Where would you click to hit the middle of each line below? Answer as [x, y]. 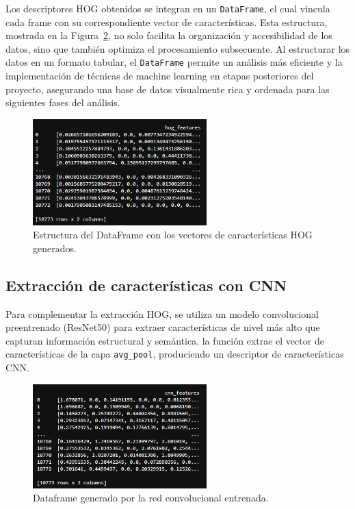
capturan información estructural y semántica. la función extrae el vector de [165, 340]
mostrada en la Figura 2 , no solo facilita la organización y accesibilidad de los [169, 35]
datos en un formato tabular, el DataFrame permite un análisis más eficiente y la [174, 62]
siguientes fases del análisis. [63, 102]
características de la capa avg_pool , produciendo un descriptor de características [175, 354]
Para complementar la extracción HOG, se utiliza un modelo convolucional [162, 313]
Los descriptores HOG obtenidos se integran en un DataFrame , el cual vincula [168, 8]
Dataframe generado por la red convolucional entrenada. [151, 498]
